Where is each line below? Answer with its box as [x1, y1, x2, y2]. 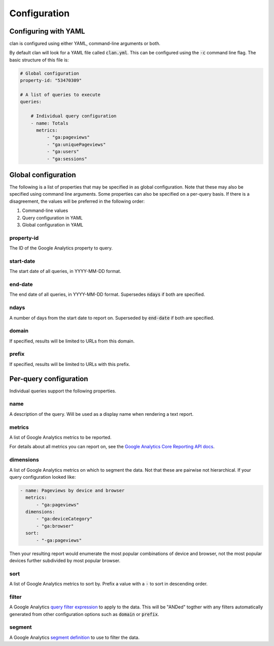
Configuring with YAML [9, 27, 85, 36]
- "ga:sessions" [46, 156, 87, 162]
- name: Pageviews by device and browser [20, 487, 125, 493]
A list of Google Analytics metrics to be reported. [9, 435, 112, 440]
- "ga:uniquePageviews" [46, 141, 106, 147]
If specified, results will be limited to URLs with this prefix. [9, 361, 130, 367]
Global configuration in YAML [22, 222, 84, 228]
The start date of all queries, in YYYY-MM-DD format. [9, 268, 121, 274]
